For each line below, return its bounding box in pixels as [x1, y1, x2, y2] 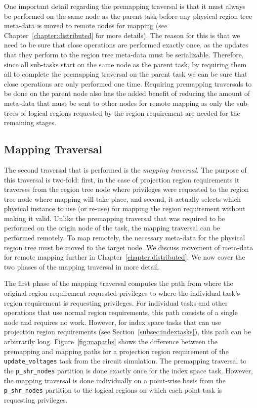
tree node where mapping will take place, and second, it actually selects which [4, 193, 241, 204]
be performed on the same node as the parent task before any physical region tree [4, 10, 252, 21]
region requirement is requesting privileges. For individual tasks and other [4, 297, 228, 308]
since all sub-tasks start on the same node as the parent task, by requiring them [4, 59, 247, 69]
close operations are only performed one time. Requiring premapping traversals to [4, 78, 252, 89]
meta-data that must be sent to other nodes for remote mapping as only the [4, 97, 235, 108]
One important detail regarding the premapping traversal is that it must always [4, 1, 246, 11]
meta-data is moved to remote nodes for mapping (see [4, 20, 168, 31]
